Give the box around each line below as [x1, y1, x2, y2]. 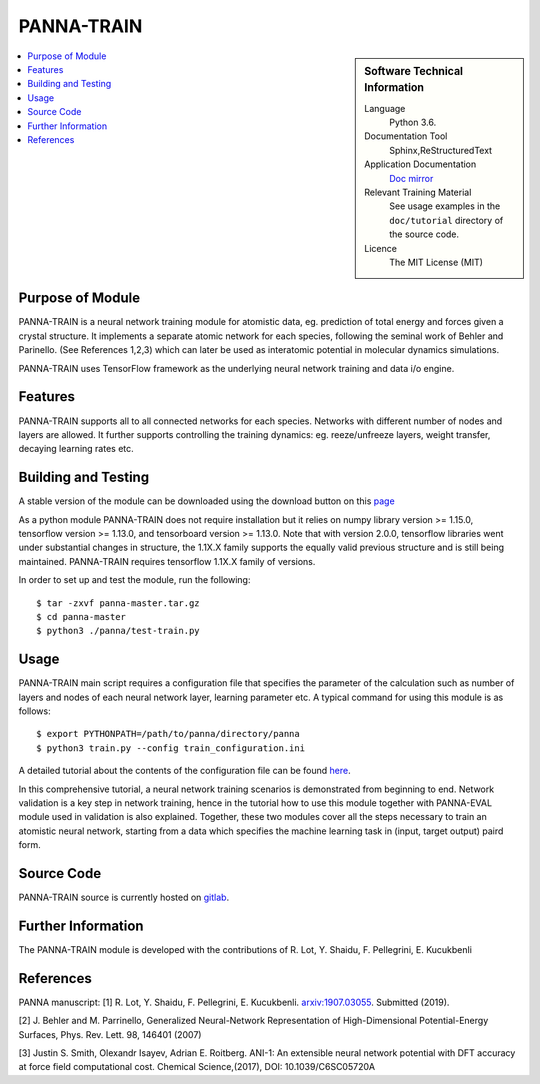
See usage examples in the [389, 200, 501, 212]
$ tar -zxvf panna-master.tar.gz [36, 597, 200, 609]
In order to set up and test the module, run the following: [18, 574, 251, 586]
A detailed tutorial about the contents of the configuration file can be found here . [18, 765, 352, 777]
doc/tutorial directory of [389, 214, 504, 226]
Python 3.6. [389, 116, 437, 129]
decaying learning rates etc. [18, 443, 134, 455]
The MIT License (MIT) [389, 256, 484, 268]
